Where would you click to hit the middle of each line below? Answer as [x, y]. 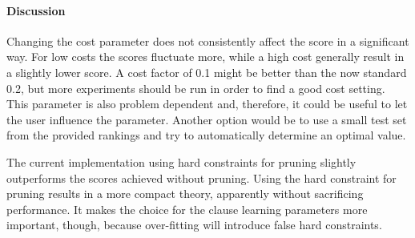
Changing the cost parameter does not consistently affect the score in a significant [208, 40]
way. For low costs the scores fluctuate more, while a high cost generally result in [205, 56]
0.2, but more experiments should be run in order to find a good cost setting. [196, 88]
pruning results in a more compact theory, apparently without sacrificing [185, 194]
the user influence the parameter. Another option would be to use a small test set [207, 119]
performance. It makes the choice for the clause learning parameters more [187, 209]
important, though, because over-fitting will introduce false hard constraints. [194, 225]
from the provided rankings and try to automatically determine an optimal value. [206, 135]
